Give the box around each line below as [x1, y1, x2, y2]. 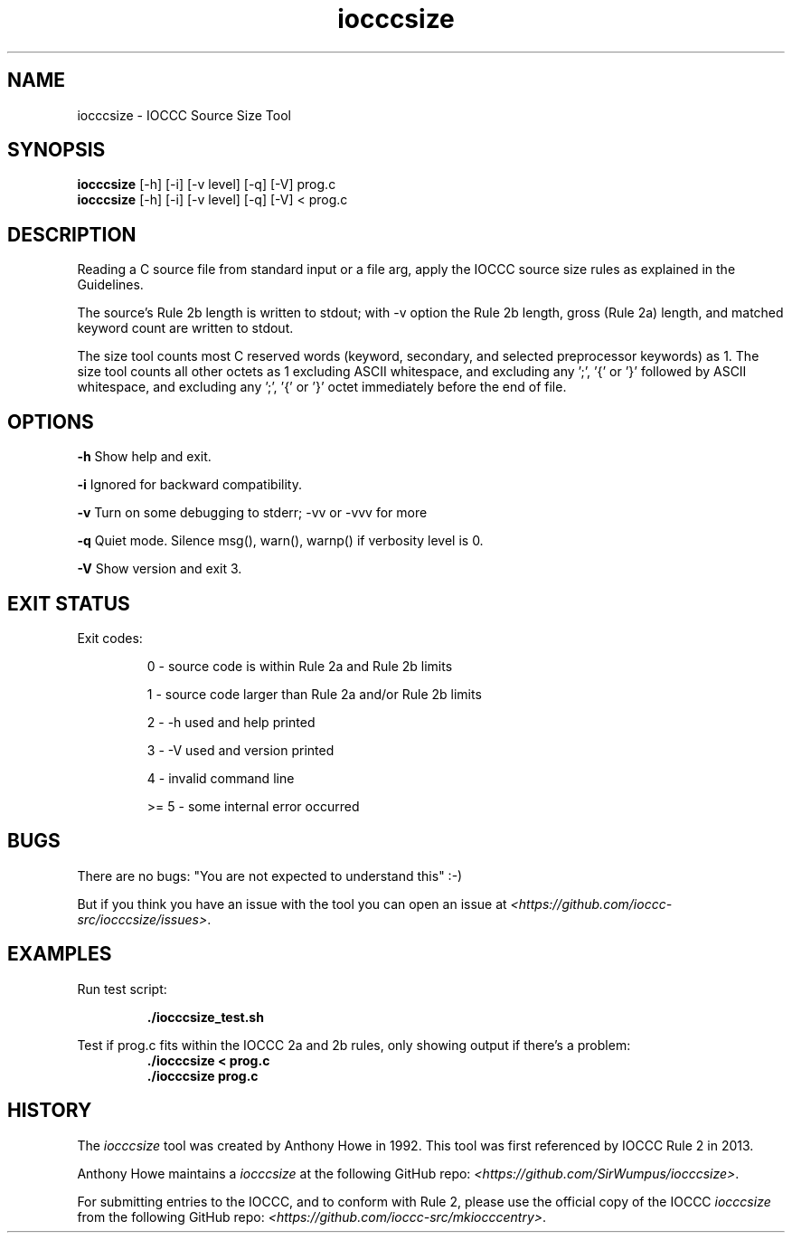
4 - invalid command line [146, 770, 295, 786]
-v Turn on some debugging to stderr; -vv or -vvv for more [77, 505, 428, 521]
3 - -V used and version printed [146, 742, 335, 758]
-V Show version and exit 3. [77, 561, 242, 577]
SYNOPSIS [7, 138, 106, 162]
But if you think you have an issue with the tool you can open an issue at [77, 895, 507, 912]
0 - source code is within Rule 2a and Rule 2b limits [146, 658, 453, 674]
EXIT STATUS [7, 592, 130, 615]
